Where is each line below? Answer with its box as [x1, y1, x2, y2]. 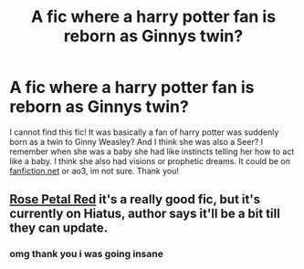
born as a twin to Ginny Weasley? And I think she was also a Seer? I [9, 136, 264, 147]
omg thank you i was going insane [9, 248, 164, 261]
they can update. [9, 221, 109, 236]
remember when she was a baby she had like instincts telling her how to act [9, 146, 295, 157]
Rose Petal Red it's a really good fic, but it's [9, 191, 261, 207]
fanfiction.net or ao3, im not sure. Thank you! [9, 165, 180, 176]
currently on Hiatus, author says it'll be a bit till [9, 206, 280, 222]
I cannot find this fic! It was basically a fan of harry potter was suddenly [9, 126, 279, 138]
